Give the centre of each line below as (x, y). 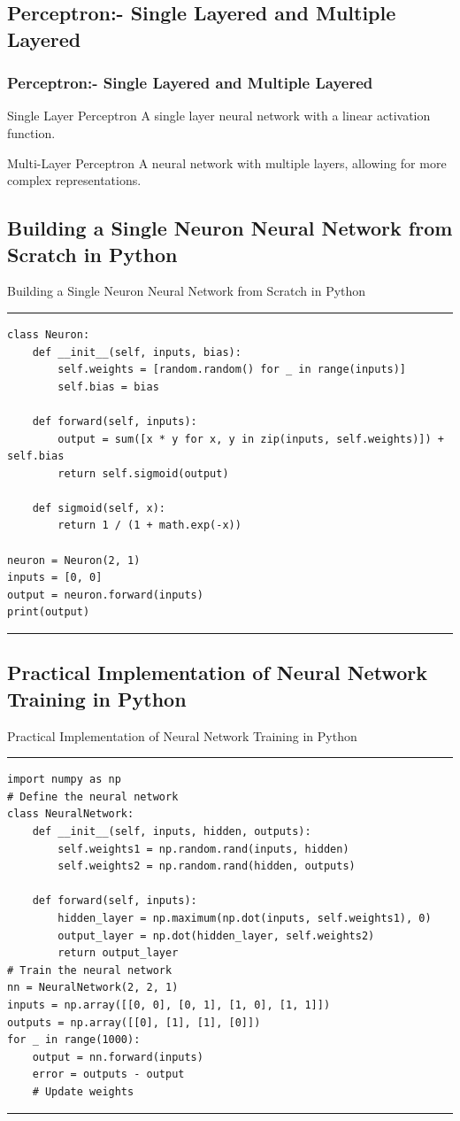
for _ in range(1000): (74, 1040)
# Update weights (83, 1091)
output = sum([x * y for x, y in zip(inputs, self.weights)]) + (251, 439)
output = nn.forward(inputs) (118, 1057)
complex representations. (74, 180)
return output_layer (118, 953)
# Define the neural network (93, 796)
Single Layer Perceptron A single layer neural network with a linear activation (219, 116)
